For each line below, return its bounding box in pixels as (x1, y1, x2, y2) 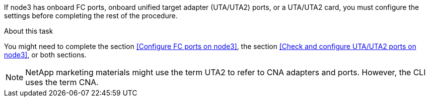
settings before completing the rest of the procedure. (4, 11, 178, 20)
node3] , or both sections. (4, 50, 87, 59)
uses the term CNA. (25, 77, 99, 87)
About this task (4, 27, 53, 35)
